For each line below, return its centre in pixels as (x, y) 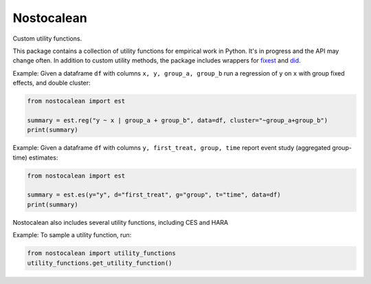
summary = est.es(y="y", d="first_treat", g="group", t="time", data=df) (154, 195)
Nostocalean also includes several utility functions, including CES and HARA (121, 222)
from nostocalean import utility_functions (102, 253)
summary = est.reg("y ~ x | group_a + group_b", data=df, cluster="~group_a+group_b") (178, 120)
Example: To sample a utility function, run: (72, 235)
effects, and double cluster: (52, 83)
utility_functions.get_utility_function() (100, 263)
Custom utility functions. (47, 39)
